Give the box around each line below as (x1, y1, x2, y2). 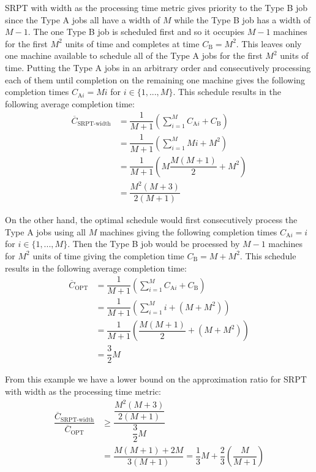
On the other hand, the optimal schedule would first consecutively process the (5, 213, 298, 226)
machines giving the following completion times (99, 225, 277, 238)
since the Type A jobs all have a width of (5, 13, 160, 26)
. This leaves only (236, 37, 302, 50)
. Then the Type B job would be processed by (67, 237, 240, 250)
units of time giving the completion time (32, 249, 184, 262)
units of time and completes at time (65, 37, 200, 50)
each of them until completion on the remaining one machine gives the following (5, 73, 306, 86)
